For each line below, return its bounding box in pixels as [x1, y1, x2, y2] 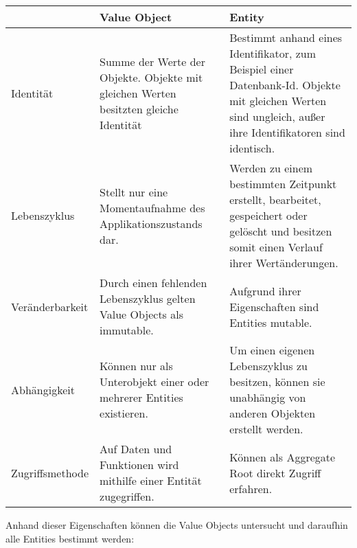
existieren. [100, 405, 148, 421]
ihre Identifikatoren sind [229, 124, 345, 140]
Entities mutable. [229, 314, 312, 330]
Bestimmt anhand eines [229, 30, 343, 45]
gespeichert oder [229, 207, 308, 223]
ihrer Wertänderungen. [229, 255, 338, 271]
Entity [229, 9, 264, 25]
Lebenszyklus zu [229, 358, 308, 374]
